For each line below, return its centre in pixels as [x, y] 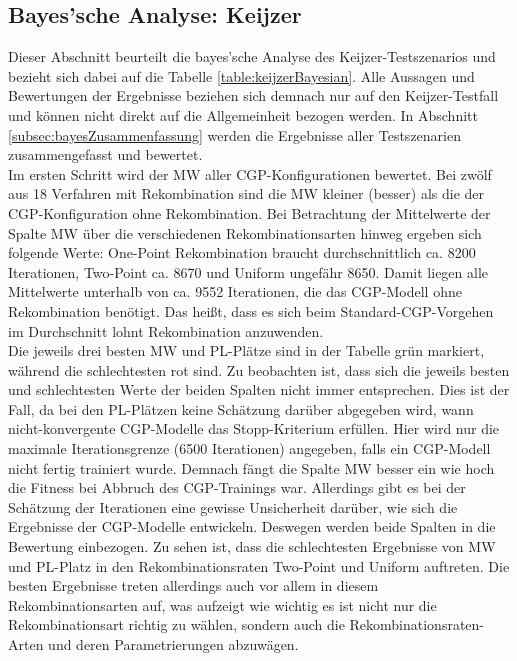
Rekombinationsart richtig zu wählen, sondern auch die [176, 624]
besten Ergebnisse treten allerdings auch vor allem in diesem [193, 585]
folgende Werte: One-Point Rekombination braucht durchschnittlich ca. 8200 [242, 252]
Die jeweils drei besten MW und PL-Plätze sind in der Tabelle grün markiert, [246, 350]
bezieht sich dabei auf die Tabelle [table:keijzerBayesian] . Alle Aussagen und [241, 75]
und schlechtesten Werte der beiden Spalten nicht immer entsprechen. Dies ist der [259, 389]
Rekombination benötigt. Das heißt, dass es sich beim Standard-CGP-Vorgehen [251, 310]
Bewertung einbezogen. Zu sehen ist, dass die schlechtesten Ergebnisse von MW [252, 546]
